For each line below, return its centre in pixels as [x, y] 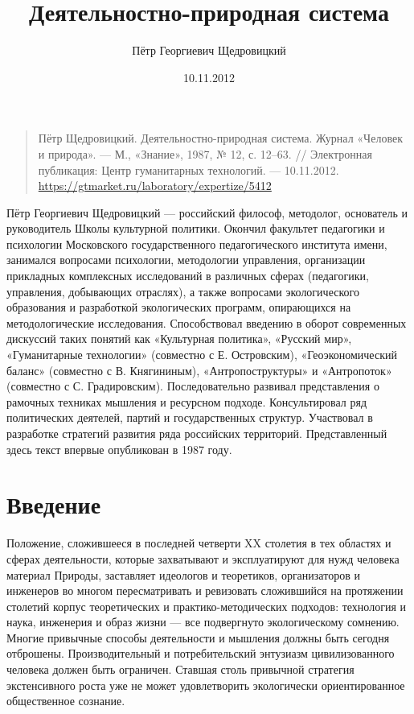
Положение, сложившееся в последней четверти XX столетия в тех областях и [199, 543]
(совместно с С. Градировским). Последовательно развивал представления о [193, 386]
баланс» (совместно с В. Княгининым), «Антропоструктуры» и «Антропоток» [199, 370]
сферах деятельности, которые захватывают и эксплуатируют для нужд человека [203, 558]
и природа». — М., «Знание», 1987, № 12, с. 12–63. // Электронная [205, 153]
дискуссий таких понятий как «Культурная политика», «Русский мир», [179, 338]
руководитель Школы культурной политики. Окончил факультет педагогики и [196, 228]
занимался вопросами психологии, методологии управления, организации [186, 260]
